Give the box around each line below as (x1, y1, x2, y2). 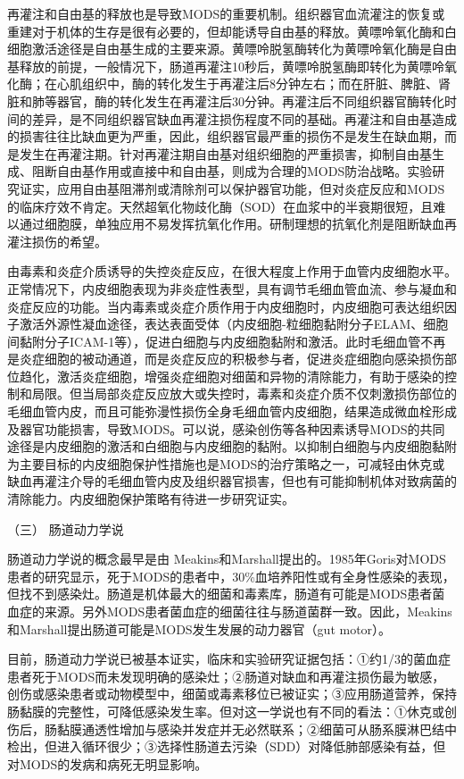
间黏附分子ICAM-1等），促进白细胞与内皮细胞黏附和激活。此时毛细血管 (7, 331, 421, 350)
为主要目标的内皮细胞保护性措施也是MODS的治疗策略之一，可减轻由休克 (7, 454, 433, 473)
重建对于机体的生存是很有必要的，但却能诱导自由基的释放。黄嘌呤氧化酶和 (7, 21, 444, 40)
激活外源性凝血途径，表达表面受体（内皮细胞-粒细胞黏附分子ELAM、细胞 (19, 314, 449, 333)
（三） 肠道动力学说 (7, 519, 124, 538)
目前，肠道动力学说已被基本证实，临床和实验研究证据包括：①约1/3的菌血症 (7, 649, 451, 668)
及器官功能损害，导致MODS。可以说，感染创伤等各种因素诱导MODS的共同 (7, 419, 445, 438)
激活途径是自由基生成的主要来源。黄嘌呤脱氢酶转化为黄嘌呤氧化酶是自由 (31, 39, 457, 58)
